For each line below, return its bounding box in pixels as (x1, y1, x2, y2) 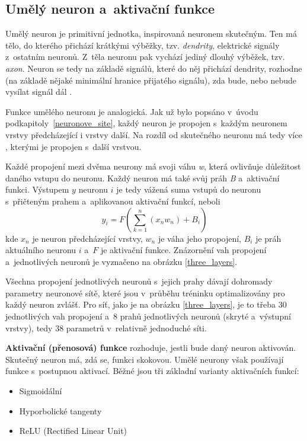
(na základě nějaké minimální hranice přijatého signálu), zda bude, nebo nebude (5, 73, 296, 86)
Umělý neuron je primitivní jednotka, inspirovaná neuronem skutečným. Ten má (5, 27, 297, 40)
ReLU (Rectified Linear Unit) (19, 424, 127, 437)
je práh (255, 232, 282, 244)
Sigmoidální (19, 385, 62, 397)
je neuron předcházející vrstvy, (32, 232, 143, 244)
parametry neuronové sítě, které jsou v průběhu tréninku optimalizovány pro (5, 286, 285, 299)
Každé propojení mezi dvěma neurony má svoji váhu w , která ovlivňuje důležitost (5, 160, 301, 172)
